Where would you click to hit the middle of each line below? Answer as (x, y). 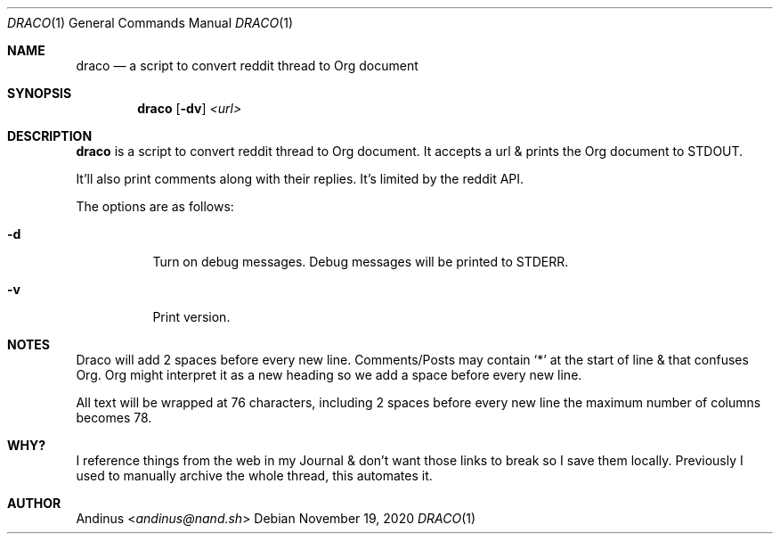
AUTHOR (34, 503)
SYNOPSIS (40, 93)
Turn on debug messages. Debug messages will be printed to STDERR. (361, 262)
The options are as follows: (155, 206)
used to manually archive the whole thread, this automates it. (254, 475)
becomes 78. (114, 418)
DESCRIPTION (50, 136)
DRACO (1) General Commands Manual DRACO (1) (150, 23)
